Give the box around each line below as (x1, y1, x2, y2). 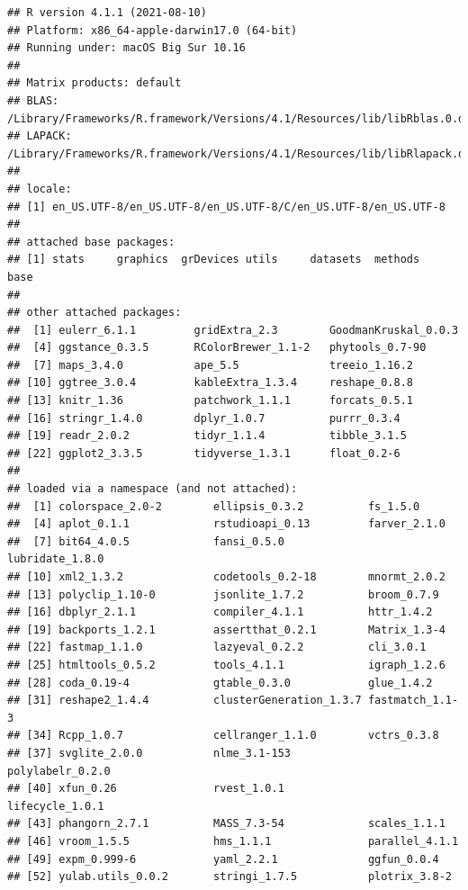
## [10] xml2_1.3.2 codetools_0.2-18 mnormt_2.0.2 (7, 571, 445, 583)
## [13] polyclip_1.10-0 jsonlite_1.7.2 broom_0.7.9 (7, 588, 439, 601)
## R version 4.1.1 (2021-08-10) (7, 6, 207, 19)
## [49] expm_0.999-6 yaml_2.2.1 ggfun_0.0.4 (7, 852, 439, 866)
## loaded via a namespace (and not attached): (7, 482, 298, 496)
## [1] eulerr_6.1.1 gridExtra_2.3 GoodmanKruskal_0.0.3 (7, 323, 459, 337)
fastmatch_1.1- (367, 694, 459, 707)
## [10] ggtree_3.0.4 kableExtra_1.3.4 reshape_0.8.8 (7, 376, 414, 390)
